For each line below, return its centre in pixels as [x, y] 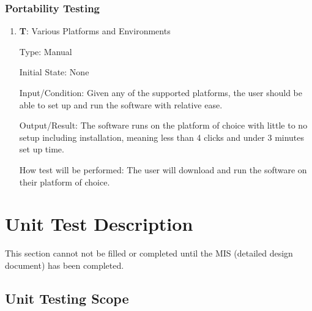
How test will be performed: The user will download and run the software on [163, 169]
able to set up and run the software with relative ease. [121, 104]
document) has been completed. [65, 265]
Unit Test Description [99, 224]
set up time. [42, 149]
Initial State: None [54, 72]
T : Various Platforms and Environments [95, 31]
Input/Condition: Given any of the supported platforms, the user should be [161, 92]
